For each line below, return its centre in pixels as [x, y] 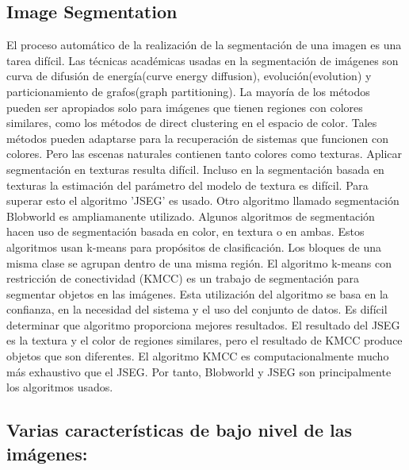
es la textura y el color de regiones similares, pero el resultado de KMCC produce [204, 340]
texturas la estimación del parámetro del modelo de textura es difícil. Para [187, 185]
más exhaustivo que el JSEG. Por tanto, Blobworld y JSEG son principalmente [199, 371]
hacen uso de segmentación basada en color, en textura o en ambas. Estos [185, 231]
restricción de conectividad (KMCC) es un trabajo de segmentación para [183, 278]
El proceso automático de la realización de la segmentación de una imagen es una [204, 45]
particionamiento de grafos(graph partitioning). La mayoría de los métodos [188, 91]
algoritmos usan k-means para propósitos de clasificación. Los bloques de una [194, 247]
